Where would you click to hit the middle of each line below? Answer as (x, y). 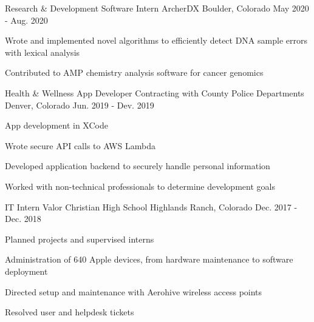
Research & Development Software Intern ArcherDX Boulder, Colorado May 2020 (157, 8)
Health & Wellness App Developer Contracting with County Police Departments (155, 92)
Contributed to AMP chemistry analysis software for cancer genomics (134, 72)
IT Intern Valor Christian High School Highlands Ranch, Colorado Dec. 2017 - (151, 206)
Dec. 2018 (23, 219)
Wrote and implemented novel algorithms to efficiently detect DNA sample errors (156, 40)
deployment (26, 271)
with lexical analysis (43, 52)
